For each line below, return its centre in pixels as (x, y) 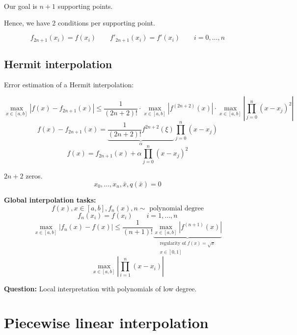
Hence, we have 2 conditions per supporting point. (80, 22)
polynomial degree (177, 208)
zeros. (34, 176)
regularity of (173, 244)
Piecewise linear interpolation (106, 322)
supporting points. (85, 6)
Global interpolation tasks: (50, 199)
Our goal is (21, 6)
